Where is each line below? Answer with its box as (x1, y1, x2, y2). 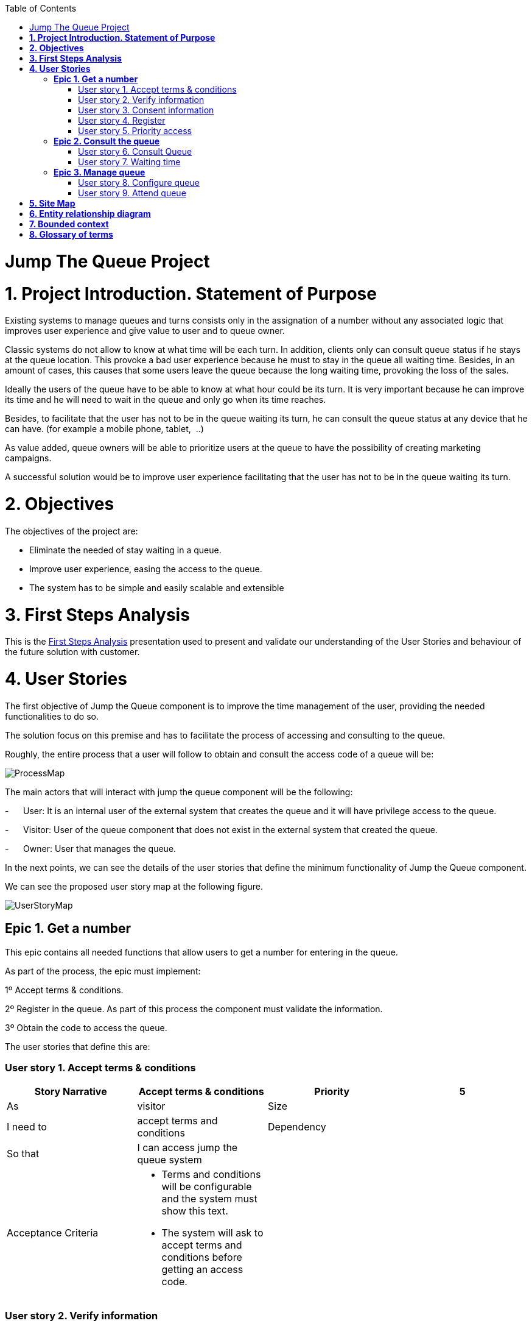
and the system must (161, 1193, 257, 1205)
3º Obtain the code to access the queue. (5, 1022, 167, 1033)
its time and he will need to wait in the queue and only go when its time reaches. (5, 394, 326, 405)
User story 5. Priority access (78, 126, 192, 136)
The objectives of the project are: (5, 525, 138, 536)
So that (7, 1147, 40, 1160)
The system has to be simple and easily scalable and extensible (29, 582, 284, 593)
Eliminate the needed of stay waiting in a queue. (29, 544, 222, 555)
